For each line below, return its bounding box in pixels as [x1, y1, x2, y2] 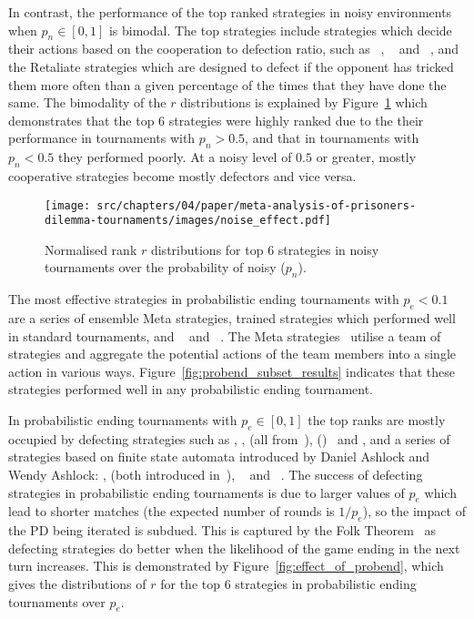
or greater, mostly [316, 147, 417, 167]
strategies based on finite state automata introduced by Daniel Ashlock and [8, 447, 430, 466]
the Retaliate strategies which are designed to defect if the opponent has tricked [8, 56, 454, 76]
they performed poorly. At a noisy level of [57, 147, 292, 167]
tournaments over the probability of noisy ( [45, 258, 286, 277]
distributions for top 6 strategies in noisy [150, 239, 379, 259]
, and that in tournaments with [245, 128, 419, 147]
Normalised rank [45, 239, 137, 259]
